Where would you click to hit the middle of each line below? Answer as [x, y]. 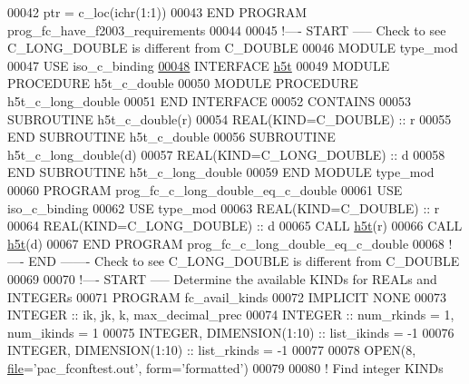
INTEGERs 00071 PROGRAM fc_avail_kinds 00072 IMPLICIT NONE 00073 [227, 296]
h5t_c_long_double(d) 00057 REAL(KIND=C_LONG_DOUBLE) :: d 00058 [226, 154]
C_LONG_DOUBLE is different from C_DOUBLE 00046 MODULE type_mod [233, 48]
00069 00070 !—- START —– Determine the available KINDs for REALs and [222, 278]
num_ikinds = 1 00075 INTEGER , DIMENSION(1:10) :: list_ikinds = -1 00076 [231, 332]
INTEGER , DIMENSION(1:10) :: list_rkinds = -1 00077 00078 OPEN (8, [212, 350]
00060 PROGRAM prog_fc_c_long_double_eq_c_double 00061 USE [205, 189]
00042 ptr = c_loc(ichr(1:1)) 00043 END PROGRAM [157, 12]
